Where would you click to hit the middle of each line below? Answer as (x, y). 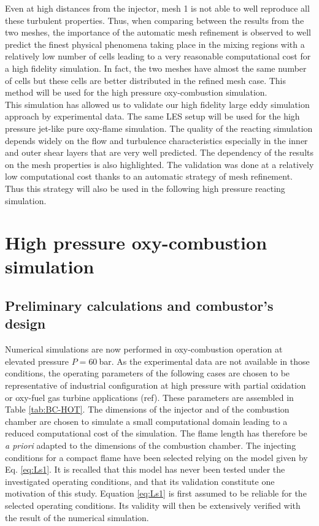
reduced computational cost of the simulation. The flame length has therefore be (156, 433)
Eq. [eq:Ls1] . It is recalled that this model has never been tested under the (145, 469)
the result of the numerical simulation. (77, 517)
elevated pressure (37, 361)
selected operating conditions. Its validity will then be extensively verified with (153, 505)
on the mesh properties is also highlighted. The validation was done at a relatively (159, 164)
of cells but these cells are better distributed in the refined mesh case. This (145, 80)
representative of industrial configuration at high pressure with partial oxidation (156, 385)
